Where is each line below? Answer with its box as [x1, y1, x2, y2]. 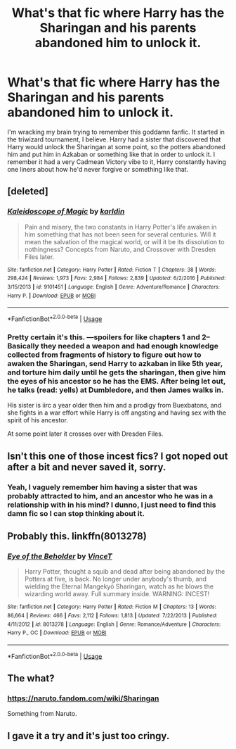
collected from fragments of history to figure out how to [7, 350, 202, 360]
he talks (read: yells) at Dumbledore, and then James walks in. [7, 385, 224, 395]
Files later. [24, 252, 55, 261]
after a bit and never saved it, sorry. [7, 461, 166, 473]
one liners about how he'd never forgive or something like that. [7, 165, 189, 173]
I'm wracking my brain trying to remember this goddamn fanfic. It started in [7, 127, 225, 136]
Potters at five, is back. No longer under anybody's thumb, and [24, 575, 207, 584]
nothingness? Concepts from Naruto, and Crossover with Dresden [24, 245, 216, 253]
